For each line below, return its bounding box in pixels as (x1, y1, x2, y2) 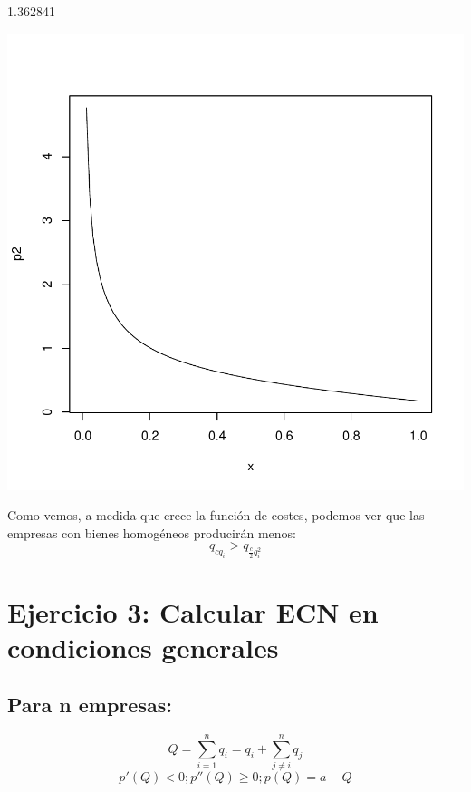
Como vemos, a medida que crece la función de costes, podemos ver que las (7, 506, 425, 525)
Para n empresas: (7, 691, 172, 719)
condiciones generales (7, 628, 279, 665)
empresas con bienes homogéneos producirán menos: (7, 523, 296, 542)
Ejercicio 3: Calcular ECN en (7, 593, 379, 630)
